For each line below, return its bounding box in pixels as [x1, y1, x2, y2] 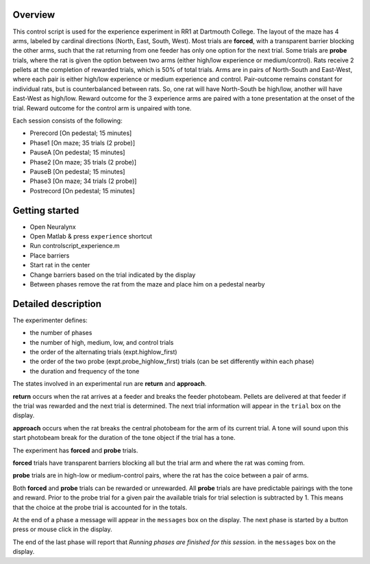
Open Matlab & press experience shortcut [29, 232, 153, 241]
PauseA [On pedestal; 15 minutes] [29, 148, 125, 157]
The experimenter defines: [12, 316, 88, 324]
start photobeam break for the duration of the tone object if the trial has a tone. [12, 434, 236, 442]
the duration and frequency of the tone [29, 367, 140, 375]
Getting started [12, 204, 79, 216]
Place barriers [29, 251, 70, 260]
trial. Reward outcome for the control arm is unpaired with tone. [12, 103, 192, 112]
